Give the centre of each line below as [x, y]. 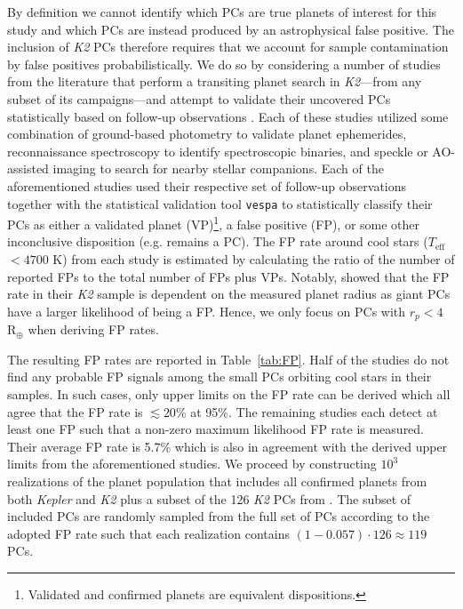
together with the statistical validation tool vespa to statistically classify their [220, 203]
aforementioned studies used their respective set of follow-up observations [207, 185]
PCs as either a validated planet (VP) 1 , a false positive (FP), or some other [214, 223]
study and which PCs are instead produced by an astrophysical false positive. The [231, 29]
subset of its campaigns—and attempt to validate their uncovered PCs [199, 98]
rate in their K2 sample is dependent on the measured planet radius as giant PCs [229, 294]
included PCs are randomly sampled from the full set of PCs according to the [219, 516]
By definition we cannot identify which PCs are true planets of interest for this [222, 12]
